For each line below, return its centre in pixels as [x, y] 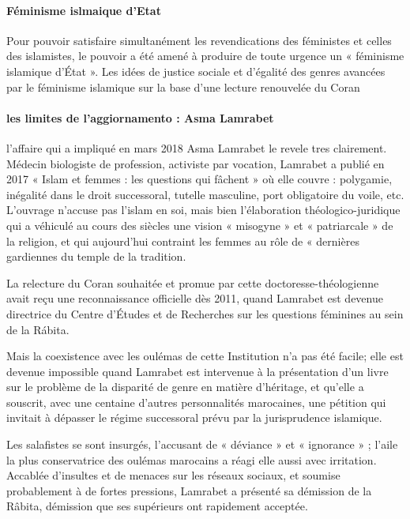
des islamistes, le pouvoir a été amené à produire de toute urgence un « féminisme [205, 56]
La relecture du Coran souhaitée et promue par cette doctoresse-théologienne [193, 282]
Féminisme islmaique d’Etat [84, 10]
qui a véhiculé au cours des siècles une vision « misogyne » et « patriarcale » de [200, 225]
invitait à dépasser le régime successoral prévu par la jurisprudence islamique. [194, 417]
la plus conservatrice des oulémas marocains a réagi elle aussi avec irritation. [192, 459]
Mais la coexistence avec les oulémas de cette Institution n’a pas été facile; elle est [205, 356]
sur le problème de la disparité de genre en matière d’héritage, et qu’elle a [185, 387]
